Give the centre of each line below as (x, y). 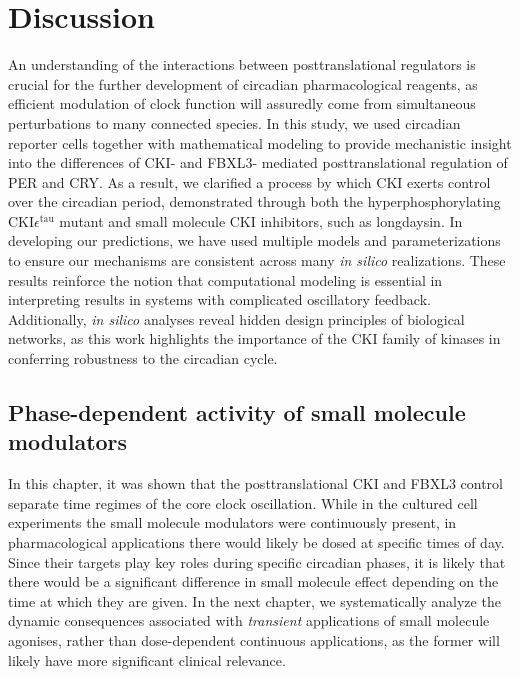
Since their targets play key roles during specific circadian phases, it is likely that (257, 561)
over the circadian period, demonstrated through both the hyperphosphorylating (254, 201)
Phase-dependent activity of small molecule (237, 412)
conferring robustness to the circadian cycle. (143, 358)
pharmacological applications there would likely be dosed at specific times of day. (256, 542)
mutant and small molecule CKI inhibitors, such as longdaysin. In (261, 220)
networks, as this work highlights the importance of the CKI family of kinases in (254, 338)
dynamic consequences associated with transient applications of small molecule (249, 620)
